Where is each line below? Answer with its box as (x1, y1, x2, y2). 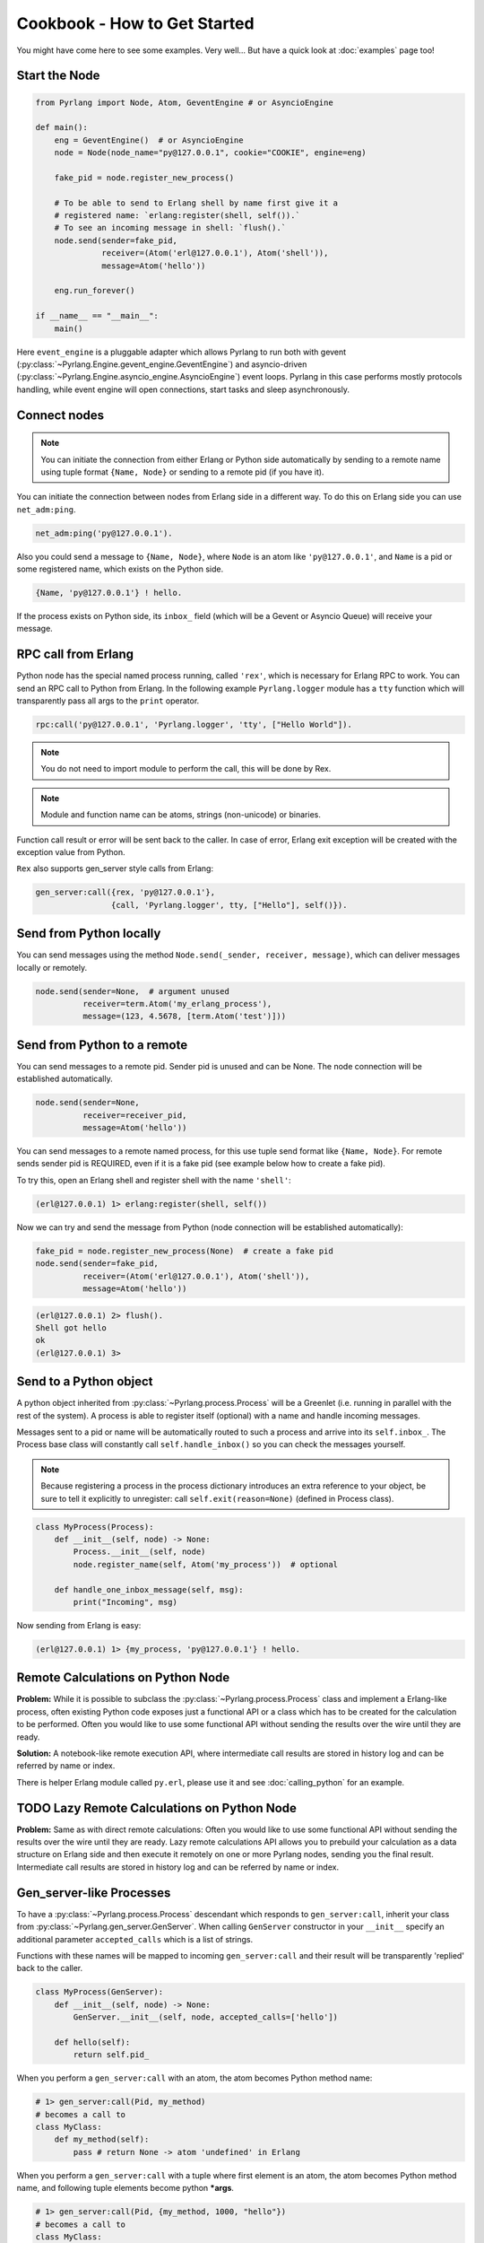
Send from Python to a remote (16, 1037, 188, 1052)
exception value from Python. (16, 847, 125, 858)
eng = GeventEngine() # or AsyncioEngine (54, 135, 244, 145)
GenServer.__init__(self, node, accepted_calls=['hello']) (73, 2012, 339, 2022)
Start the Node (16, 68, 100, 83)
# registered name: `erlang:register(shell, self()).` (54, 211, 300, 221)
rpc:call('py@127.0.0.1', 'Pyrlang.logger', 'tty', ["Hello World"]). (35, 720, 353, 730)
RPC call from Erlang (16, 647, 134, 662)
